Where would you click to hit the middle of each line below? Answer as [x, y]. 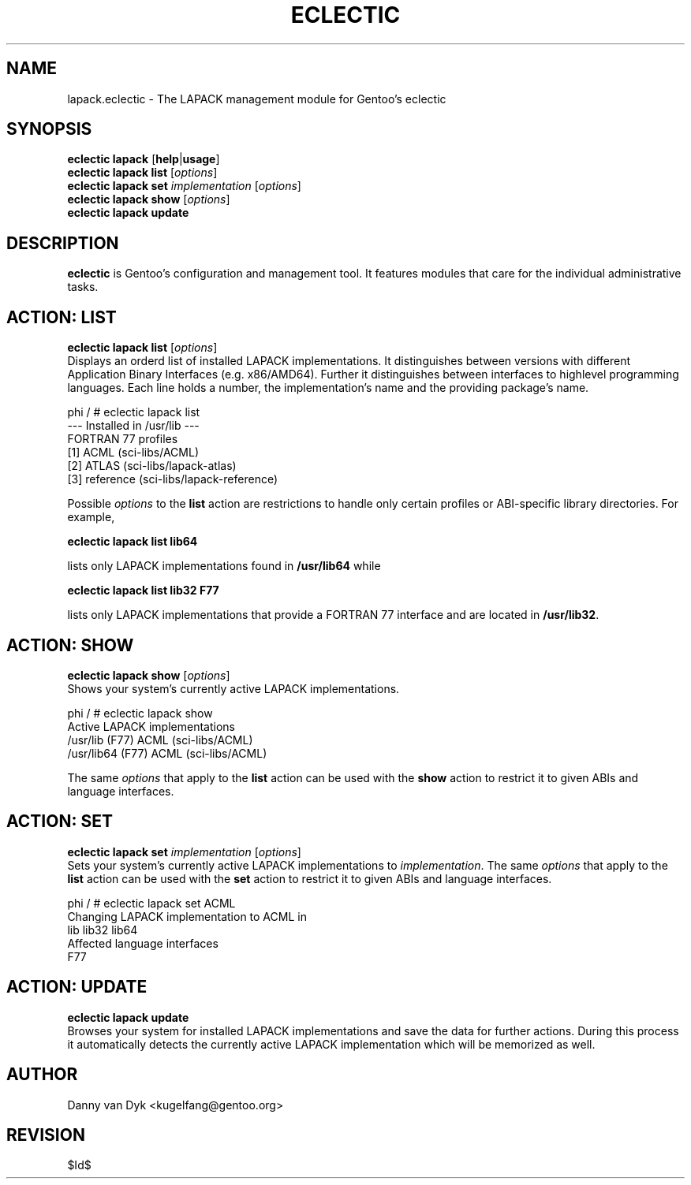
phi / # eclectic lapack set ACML [151, 903]
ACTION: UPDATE [77, 987]
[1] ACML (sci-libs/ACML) [133, 453]
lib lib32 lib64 [103, 930]
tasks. [83, 287]
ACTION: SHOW [70, 645]
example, [91, 517]
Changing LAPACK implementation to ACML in [187, 916]
